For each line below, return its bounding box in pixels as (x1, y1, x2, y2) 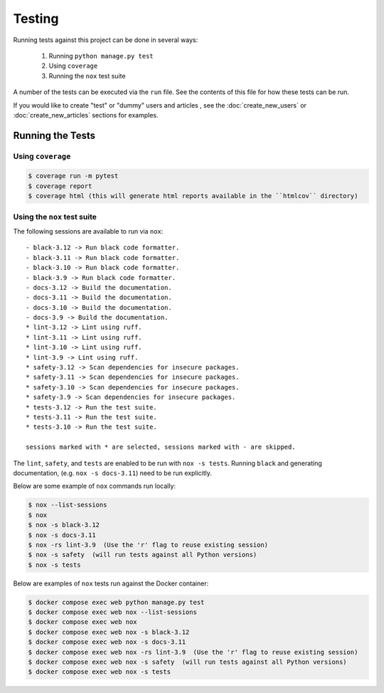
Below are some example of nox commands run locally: (13, 481, 176, 491)
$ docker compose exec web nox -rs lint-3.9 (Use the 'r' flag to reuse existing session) (28, 648, 358, 656)
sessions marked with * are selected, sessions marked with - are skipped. (26, 443, 296, 452)
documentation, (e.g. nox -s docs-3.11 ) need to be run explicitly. (13, 469, 213, 477)
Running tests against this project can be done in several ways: (13, 36, 198, 44)
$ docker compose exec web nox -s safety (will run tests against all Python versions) (28, 657, 348, 666)
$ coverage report (28, 182, 92, 190)
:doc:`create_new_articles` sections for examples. (13, 110, 159, 119)
